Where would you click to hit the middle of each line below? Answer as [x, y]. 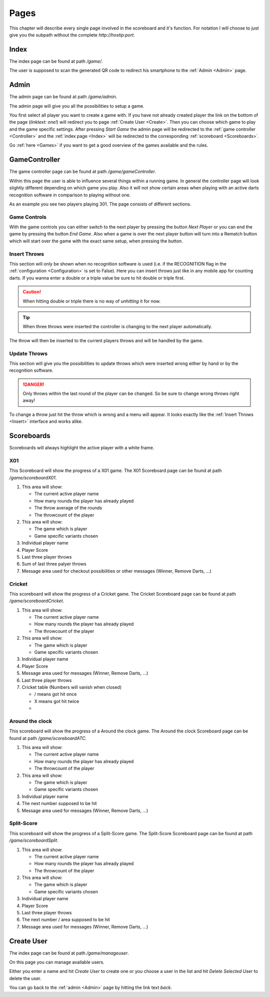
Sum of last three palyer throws [54, 564]
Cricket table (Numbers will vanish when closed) [72, 687]
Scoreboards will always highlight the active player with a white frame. [82, 448]
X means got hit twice [57, 701]
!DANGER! [33, 384]
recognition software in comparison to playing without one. [70, 195]
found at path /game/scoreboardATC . [48, 738]
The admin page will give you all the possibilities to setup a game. [77, 106]
